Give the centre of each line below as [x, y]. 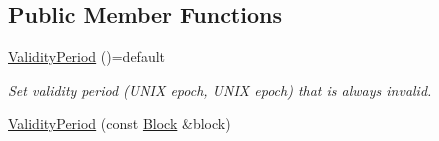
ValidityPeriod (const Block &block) [119, 123]
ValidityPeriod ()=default [87, 56]
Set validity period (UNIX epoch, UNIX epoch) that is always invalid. [220, 89]
